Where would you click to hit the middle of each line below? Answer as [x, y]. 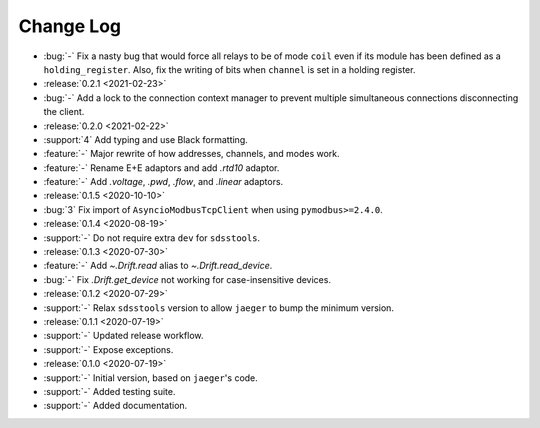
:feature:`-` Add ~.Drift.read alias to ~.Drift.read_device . [158, 266]
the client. [64, 112]
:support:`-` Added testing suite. [109, 391]
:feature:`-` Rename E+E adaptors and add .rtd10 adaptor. [161, 167]
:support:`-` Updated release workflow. [123, 336]
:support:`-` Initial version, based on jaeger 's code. [151, 377]
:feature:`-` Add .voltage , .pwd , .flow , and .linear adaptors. [163, 182]
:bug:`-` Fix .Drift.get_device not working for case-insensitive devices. [187, 279]
